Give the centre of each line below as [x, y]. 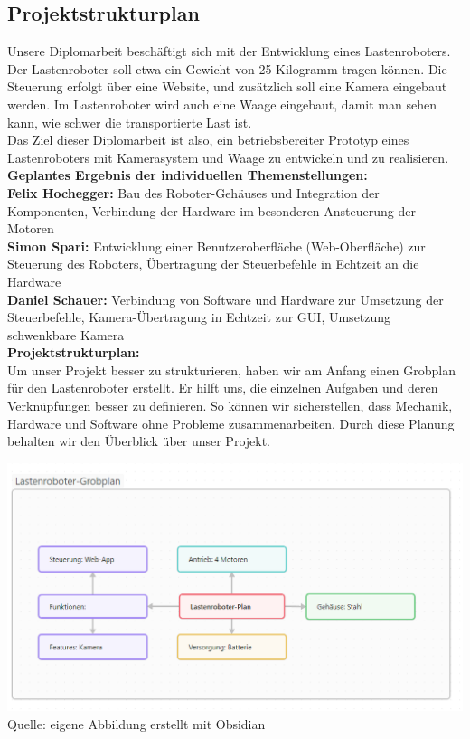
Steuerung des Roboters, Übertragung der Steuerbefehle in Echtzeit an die [213, 264]
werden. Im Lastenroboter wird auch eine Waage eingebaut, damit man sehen [222, 104]
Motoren [31, 228]
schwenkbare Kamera [66, 334]
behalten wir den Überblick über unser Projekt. [139, 441]
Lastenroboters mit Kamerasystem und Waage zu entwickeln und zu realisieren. [228, 157]
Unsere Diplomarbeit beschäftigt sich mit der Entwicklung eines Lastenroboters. [229, 51]
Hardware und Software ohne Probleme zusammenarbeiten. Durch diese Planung [231, 423]
